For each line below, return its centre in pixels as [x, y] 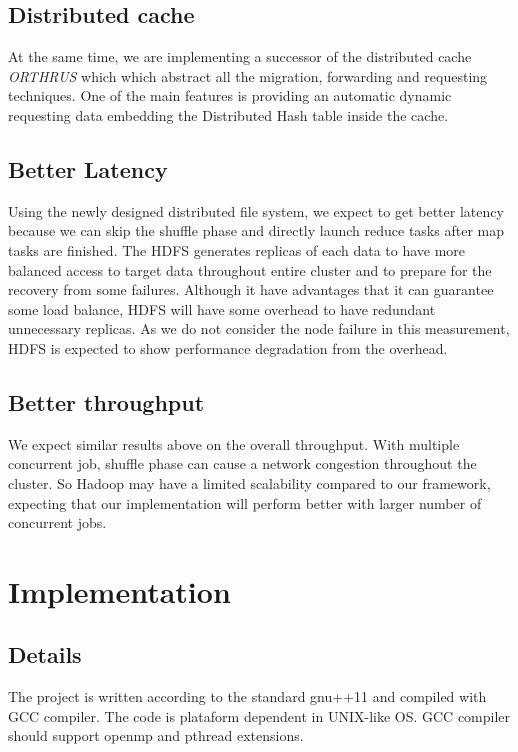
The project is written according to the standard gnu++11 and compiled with [247, 696]
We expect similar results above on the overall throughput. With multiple [234, 443]
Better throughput [106, 401]
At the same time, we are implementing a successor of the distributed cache [240, 56]
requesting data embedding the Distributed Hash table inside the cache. [228, 114]
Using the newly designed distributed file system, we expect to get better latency [256, 210]
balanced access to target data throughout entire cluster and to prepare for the [250, 269]
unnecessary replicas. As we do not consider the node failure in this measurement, [259, 328]
